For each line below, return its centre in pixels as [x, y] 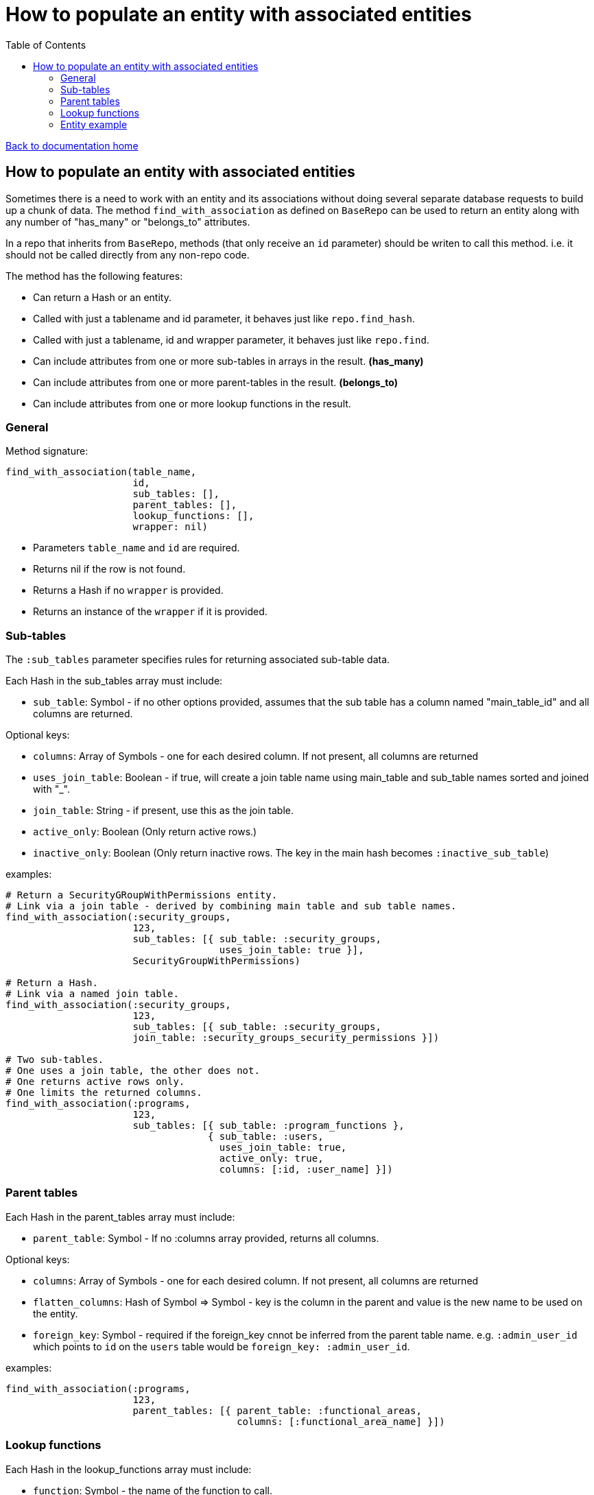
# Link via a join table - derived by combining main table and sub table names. [231, 906]
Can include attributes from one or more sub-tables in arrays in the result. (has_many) [228, 361]
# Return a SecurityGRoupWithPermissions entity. [142, 895]
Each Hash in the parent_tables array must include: [120, 1217]
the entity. [56, 1313]
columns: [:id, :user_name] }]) [306, 1170]
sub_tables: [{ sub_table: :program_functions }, [269, 1126]
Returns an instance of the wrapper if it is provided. [150, 612]
